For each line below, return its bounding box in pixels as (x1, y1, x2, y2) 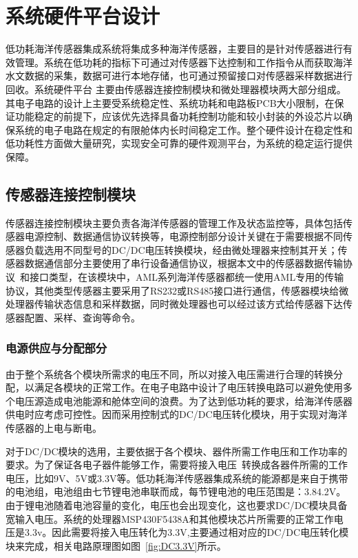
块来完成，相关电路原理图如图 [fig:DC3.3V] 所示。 (6, 538, 227, 552)
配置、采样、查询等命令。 (24, 310, 140, 324)
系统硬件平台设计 (6, 1, 160, 30)
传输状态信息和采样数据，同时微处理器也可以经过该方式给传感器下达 (34, 297, 343, 311)
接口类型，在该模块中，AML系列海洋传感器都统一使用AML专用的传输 (29, 270, 344, 284)
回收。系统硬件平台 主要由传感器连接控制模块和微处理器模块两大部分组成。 (6, 81, 346, 96)
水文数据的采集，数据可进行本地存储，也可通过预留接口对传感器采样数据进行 (6, 68, 352, 83)
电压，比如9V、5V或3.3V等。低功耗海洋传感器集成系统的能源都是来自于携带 (6, 470, 348, 485)
